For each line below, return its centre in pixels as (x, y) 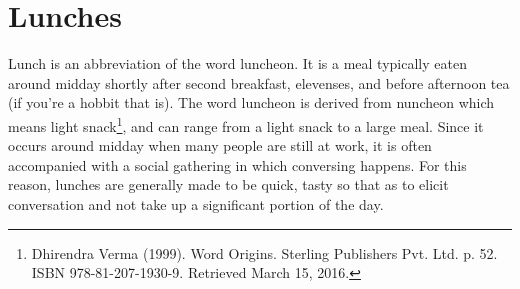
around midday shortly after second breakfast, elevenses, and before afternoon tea (259, 82)
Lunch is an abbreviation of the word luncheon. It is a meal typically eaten (237, 63)
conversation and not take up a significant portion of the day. (196, 203)
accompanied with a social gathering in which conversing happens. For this (237, 164)
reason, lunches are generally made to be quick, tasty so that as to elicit (228, 184)
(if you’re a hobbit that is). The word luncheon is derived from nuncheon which (251, 102)
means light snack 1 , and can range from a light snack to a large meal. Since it (246, 124)
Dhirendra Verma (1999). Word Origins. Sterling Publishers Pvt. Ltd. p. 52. (264, 252)
